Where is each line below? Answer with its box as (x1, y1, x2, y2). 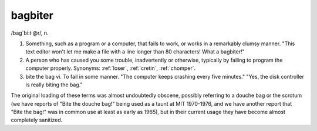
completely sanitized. (11, 116, 63, 123)
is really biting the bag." (25, 81, 83, 88)
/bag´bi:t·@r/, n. (11, 29, 49, 36)
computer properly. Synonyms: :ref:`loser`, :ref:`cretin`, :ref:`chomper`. (25, 65, 196, 72)
